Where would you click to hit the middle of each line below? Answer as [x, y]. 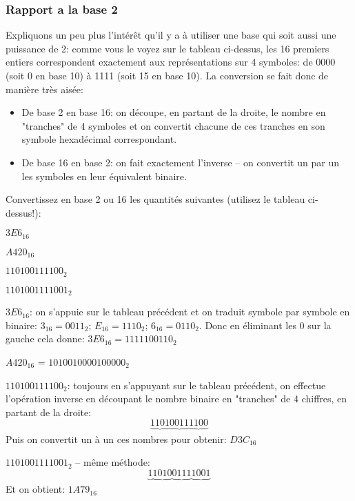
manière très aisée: [44, 89]
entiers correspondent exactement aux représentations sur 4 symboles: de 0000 [171, 62]
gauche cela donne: [45, 338]
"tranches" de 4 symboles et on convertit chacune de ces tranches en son [173, 125]
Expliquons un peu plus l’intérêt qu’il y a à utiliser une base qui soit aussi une [171, 35]
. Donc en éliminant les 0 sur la [265, 325]
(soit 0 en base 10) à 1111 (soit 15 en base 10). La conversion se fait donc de [167, 75]
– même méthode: [113, 462]
